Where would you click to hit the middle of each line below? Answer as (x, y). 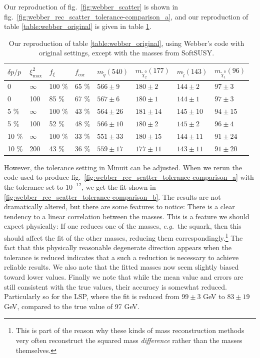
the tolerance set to (34, 186)
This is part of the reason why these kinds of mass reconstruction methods (130, 330)
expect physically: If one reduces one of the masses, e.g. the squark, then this (123, 226)
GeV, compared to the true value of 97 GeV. (72, 306)
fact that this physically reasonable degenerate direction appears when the (118, 247)
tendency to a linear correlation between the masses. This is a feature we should (127, 216)
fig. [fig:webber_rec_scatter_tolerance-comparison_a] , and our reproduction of (126, 16)
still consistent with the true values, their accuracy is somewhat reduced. (115, 286)
